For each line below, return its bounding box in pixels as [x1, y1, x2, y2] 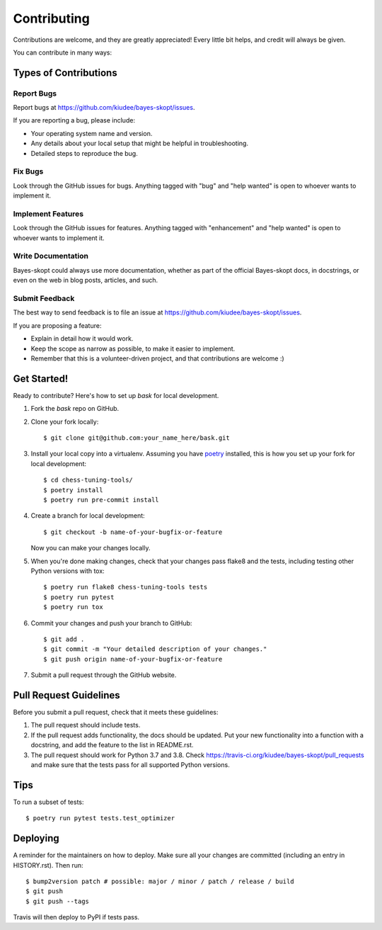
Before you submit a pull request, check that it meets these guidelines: [13, 708, 219, 716]
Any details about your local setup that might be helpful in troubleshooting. [30, 139, 249, 148]
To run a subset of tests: [13, 798, 84, 806]
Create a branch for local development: [30, 511, 145, 520]
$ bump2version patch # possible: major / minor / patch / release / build [25, 877, 294, 885]
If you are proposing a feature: [13, 321, 102, 329]
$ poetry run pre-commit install [43, 496, 159, 504]
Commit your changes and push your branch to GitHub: [30, 618, 192, 627]
